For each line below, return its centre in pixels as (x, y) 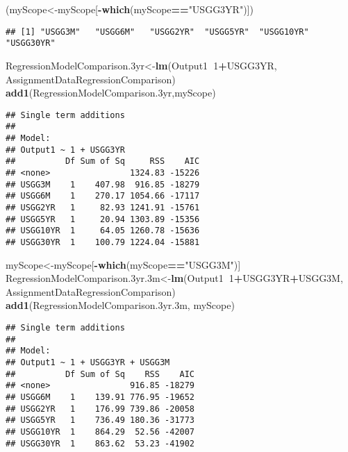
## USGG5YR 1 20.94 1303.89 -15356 (103, 219)
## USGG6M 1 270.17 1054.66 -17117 (103, 196)
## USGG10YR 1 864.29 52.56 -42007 (100, 432)
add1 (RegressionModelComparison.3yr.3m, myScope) (120, 305)
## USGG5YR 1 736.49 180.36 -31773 (100, 420)
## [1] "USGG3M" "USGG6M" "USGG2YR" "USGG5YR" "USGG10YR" (157, 32)
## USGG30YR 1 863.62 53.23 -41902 (100, 443)
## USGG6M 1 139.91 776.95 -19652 (100, 397)
